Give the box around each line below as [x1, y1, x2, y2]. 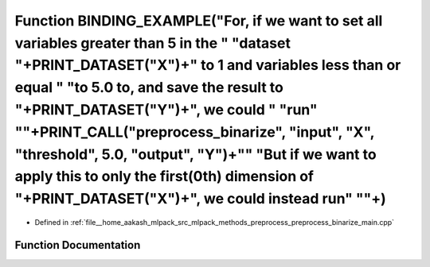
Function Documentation [14, 238, 141, 252]
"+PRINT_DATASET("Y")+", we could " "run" [14, 100, 318, 118]
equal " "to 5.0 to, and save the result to [14, 79, 284, 97]
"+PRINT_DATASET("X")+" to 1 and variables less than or [14, 56, 401, 75]
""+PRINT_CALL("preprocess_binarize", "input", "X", [14, 123, 374, 141]
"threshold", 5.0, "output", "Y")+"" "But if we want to [14, 145, 377, 163]
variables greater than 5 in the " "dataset [14, 34, 291, 52]
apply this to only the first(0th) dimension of [14, 168, 315, 186]
